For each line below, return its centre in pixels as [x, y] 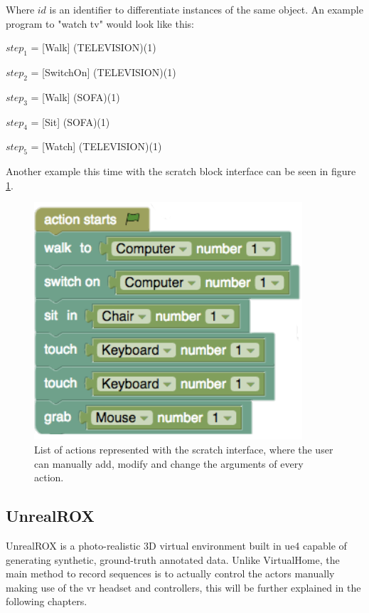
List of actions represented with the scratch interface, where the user [184, 449]
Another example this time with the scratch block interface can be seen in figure [181, 171]
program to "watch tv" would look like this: [100, 23]
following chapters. [47, 601]
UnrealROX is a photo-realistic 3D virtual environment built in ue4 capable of [176, 545]
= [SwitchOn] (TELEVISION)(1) [103, 72]
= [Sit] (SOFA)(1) [70, 121]
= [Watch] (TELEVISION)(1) [96, 146]
